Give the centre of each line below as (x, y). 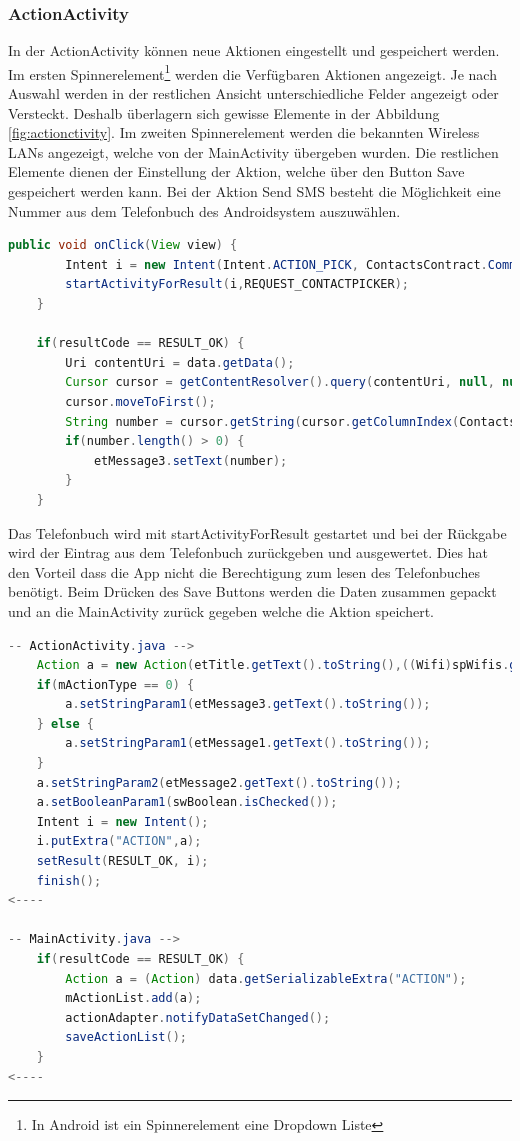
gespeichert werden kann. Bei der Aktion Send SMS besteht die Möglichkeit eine (254, 191)
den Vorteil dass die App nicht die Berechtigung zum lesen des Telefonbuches (244, 571)
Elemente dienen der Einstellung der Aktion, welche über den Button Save (236, 171)
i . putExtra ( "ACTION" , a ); (119, 841)
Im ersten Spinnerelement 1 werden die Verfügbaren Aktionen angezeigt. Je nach (252, 72)
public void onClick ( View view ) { (123, 245)
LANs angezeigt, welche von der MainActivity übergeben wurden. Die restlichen (253, 151)
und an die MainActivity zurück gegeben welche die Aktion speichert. (221, 610)
